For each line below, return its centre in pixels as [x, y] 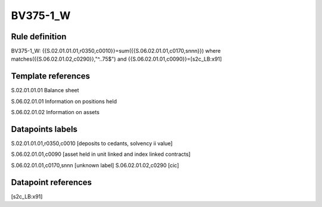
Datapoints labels [44, 129]
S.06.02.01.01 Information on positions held [64, 101]
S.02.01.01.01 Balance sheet [45, 90]
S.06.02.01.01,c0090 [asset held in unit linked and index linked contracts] [101, 154]
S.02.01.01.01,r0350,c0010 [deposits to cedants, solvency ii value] [92, 143]
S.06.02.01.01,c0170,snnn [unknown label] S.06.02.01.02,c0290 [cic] [95, 165]
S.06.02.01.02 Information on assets [55, 112]
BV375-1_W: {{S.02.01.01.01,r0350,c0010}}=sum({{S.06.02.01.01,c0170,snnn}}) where [116, 51]
